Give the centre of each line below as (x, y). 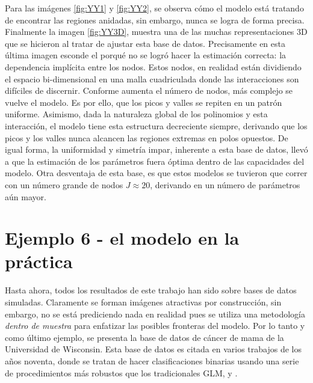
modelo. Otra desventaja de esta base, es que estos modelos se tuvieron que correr (156, 173)
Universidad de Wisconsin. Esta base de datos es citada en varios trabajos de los (153, 349)
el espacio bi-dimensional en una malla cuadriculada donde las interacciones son (152, 78)
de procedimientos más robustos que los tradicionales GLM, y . (121, 372)
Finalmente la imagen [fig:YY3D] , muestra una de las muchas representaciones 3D (156, 32)
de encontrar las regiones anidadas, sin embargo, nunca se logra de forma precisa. (155, 20)
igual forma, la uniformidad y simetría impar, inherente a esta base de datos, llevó (156, 149)
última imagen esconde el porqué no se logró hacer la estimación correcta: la (146, 55)
